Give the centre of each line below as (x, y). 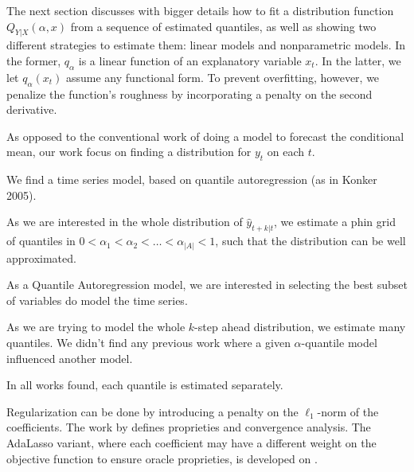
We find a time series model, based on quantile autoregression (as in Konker (192, 179)
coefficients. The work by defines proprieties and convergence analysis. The (189, 427)
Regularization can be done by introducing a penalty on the (152, 411)
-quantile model (339, 343)
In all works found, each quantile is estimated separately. (145, 385)
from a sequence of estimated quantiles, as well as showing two (223, 26)
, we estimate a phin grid (335, 222)
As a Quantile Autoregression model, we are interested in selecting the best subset (207, 285)
